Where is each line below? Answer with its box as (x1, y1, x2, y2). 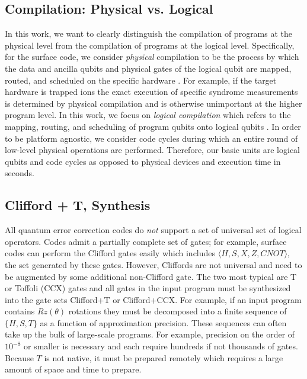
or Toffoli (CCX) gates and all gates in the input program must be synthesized (5, 282, 291, 294)
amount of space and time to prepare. (5, 363, 142, 375)
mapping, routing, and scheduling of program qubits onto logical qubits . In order (5, 120, 301, 132)
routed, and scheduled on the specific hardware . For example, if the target (5, 74, 277, 86)
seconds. (5, 167, 34, 179)
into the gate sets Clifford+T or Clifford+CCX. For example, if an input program (5, 293, 302, 305)
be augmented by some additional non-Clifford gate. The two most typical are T (5, 270, 297, 282)
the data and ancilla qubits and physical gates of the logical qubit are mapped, (5, 62, 292, 74)
